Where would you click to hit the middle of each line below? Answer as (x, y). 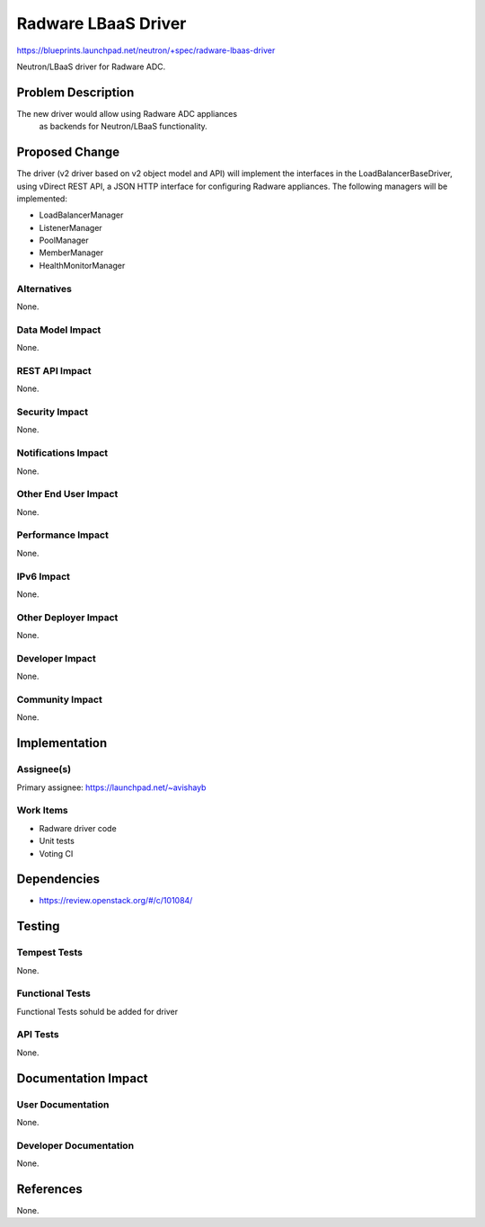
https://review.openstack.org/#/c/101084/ (116, 901)
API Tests (38, 1035)
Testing (38, 926)
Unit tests (57, 841)
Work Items (42, 811)
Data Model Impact (59, 330)
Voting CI (56, 853)
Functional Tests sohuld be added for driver (97, 1011)
